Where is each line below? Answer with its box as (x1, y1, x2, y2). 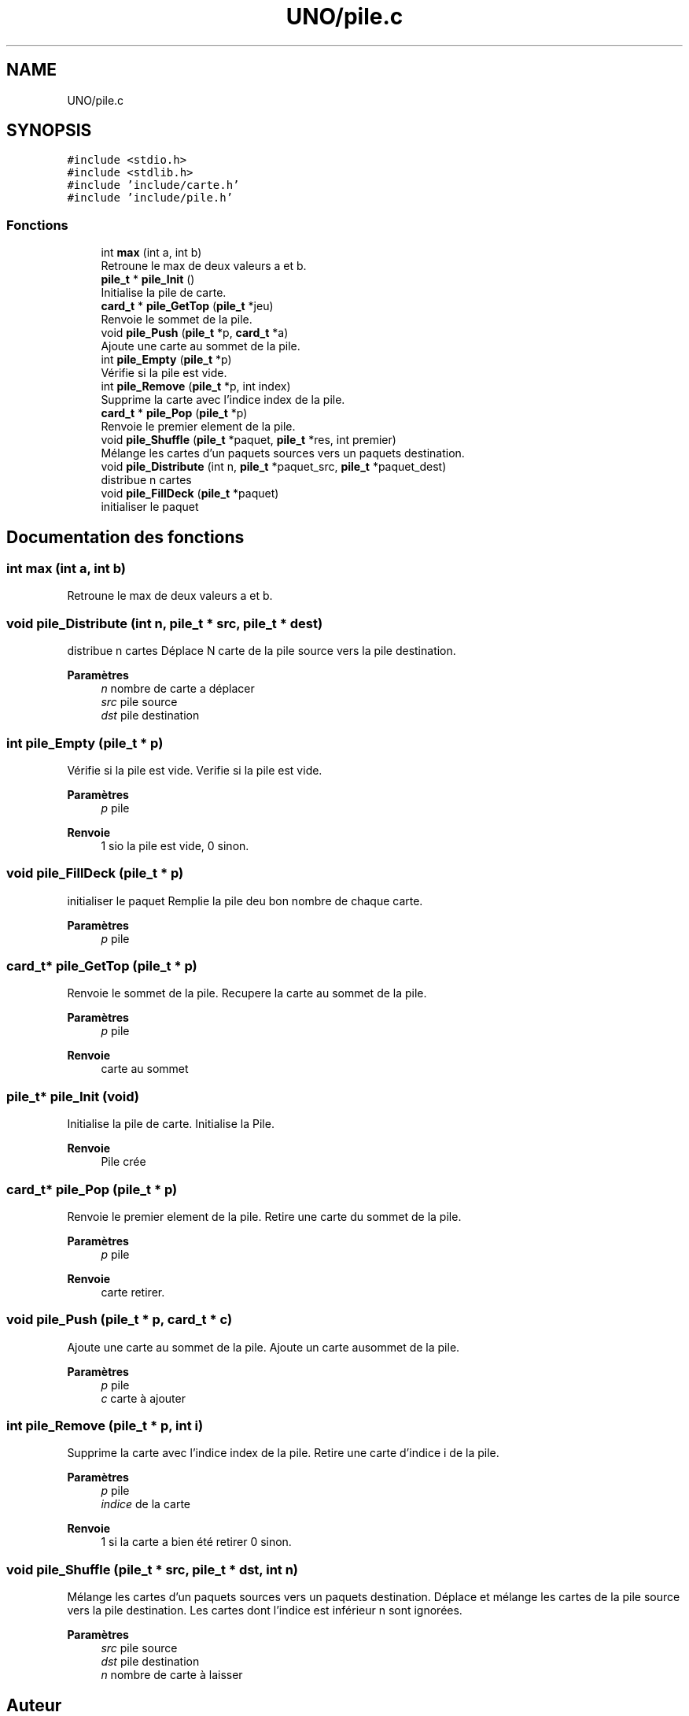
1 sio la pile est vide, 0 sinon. (101, 838, 249, 852)
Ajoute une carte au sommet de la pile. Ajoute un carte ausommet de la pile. (67, 1340, 460, 1354)
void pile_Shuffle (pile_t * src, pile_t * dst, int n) (6, 1561, 299, 1577)
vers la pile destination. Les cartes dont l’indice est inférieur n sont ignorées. (67, 1603, 462, 1618)
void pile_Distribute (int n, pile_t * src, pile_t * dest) (6, 615, 323, 631)
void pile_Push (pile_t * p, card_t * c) (6, 1311, 233, 1328)
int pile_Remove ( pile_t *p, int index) (101, 379, 291, 394)
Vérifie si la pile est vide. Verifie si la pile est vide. (67, 763, 322, 777)
